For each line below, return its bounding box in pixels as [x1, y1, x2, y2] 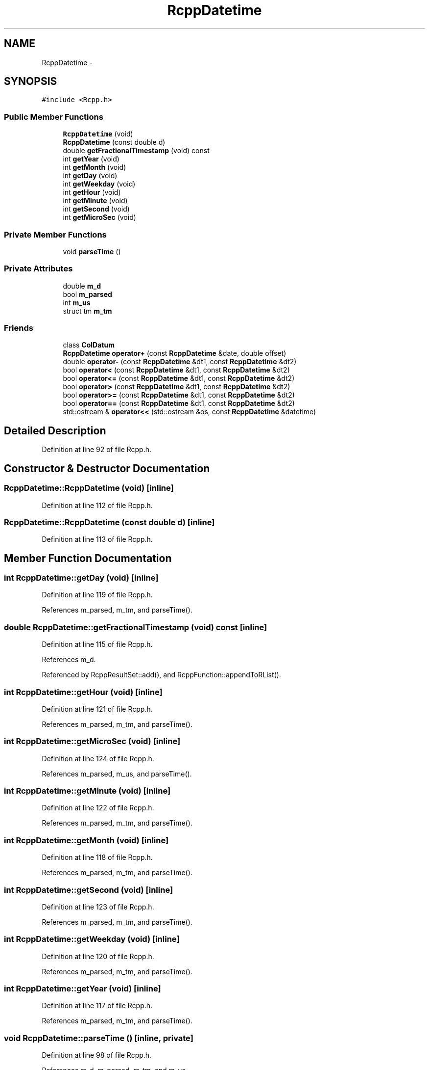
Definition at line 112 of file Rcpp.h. [42, 501, 153, 509]
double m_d [63, 281, 101, 290]
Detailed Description [4, 424, 106, 437]
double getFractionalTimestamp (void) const [63, 146, 210, 155]
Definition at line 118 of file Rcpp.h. [42, 853, 153, 862]
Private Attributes [4, 264, 73, 274]
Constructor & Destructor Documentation [4, 462, 210, 475]
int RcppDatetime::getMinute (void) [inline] [4, 786, 171, 796]
